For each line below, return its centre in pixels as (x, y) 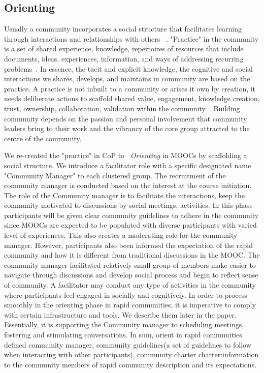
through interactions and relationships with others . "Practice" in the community (131, 38)
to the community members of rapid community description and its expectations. (130, 364)
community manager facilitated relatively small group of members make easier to (130, 265)
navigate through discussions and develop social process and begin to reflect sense (131, 275)
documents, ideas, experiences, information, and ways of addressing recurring (124, 58)
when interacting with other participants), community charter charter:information (131, 354)
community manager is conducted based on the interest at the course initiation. (128, 185)
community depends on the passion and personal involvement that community (126, 118)
